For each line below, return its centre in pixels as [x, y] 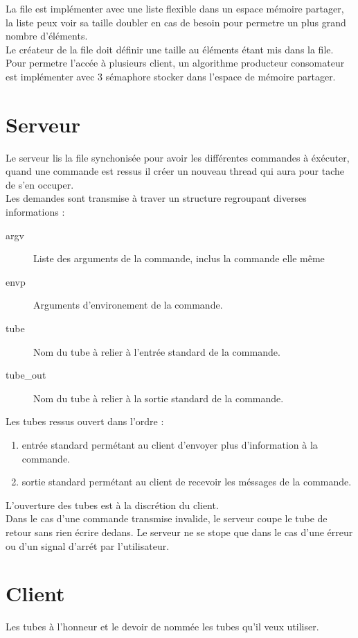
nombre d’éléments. [47, 36]
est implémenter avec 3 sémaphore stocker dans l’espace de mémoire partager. [171, 76]
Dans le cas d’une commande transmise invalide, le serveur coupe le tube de [167, 518]
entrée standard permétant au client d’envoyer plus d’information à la [170, 445]
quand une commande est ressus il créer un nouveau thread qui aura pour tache [175, 171]
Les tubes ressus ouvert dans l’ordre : [85, 421]
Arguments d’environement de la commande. [128, 305]
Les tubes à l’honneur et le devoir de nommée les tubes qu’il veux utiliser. [162, 627]
